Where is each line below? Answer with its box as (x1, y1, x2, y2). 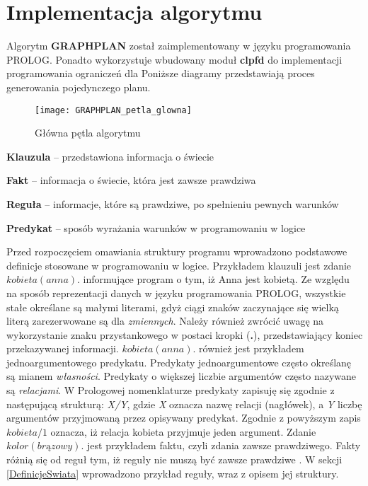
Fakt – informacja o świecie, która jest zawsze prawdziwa (6, 173, 256, 187)
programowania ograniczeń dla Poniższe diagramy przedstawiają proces (6, 66, 315, 81)
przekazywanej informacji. (6, 341, 119, 356)
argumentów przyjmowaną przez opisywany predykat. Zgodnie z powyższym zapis (6, 410, 361, 425)
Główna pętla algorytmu (35, 125, 141, 140)
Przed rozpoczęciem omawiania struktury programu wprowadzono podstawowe (6, 244, 347, 259)
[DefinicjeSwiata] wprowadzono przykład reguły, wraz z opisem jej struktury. (6, 465, 339, 480)
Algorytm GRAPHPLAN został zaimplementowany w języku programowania (6, 38, 351, 53)
